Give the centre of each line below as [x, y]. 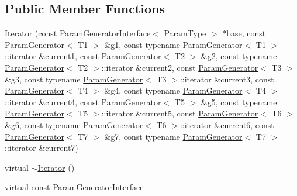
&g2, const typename [239, 56]
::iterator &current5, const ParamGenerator [180, 113]
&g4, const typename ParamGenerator [173, 90]
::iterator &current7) [42, 148]
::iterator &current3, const [227, 79]
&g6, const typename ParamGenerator [74, 124]
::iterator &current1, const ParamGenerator [83, 56]
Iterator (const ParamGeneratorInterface [78, 33]
